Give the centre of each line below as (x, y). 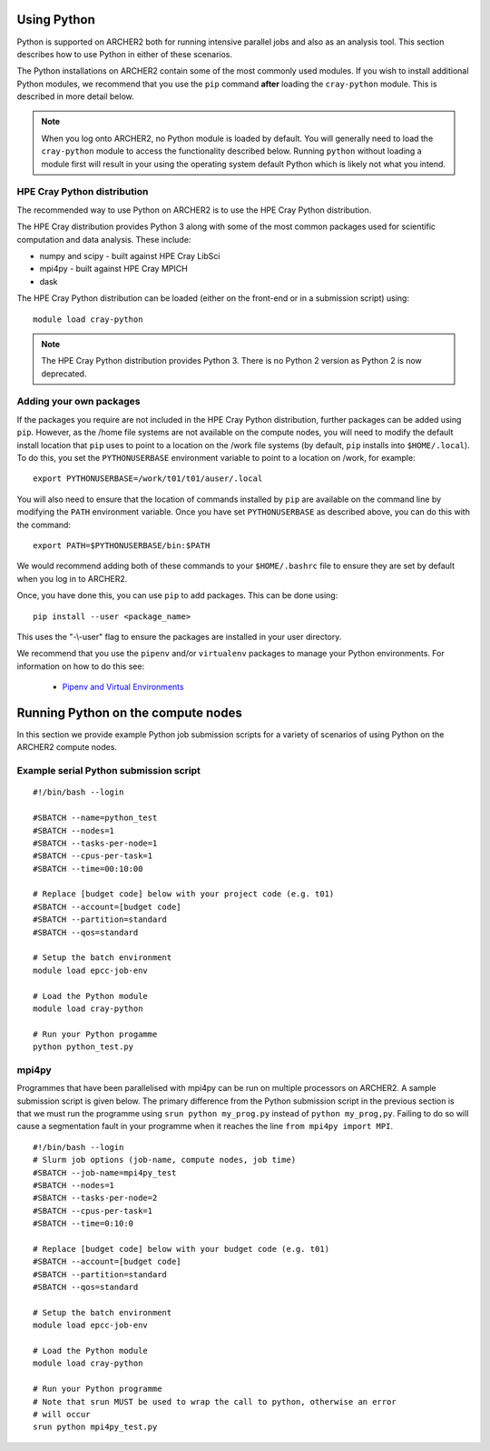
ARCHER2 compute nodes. (67, 747)
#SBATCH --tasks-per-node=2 (95, 1198)
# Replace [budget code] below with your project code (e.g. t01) (184, 894)
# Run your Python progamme (95, 1034)
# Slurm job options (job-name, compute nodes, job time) (165, 1160)
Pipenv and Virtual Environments (123, 687)
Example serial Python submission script (109, 771)
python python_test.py (83, 1047)
